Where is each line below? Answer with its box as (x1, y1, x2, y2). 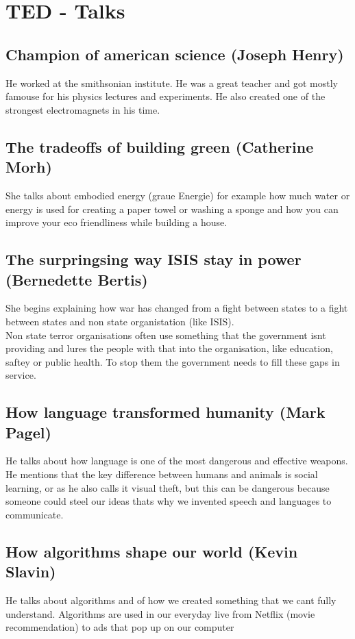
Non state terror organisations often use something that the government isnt (5, 327, 326, 342)
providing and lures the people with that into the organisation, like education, (5, 341, 333, 355)
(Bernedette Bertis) (5, 268, 148, 290)
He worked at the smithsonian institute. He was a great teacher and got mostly (5, 75, 339, 90)
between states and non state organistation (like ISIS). (5, 314, 234, 328)
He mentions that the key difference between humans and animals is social (5, 467, 318, 481)
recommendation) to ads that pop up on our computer (5, 620, 234, 634)
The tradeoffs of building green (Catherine (5, 136, 314, 157)
